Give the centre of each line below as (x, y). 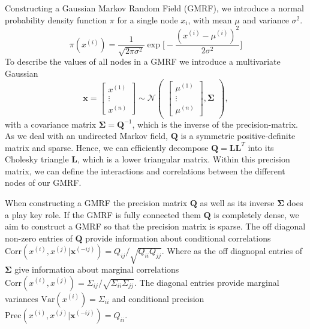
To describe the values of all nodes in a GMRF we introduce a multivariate (143, 61)
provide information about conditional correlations (178, 238)
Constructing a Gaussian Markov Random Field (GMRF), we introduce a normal (154, 8)
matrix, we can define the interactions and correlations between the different (145, 170)
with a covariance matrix (51, 124)
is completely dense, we (256, 214)
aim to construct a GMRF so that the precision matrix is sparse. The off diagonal (155, 226)
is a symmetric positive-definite (238, 136)
